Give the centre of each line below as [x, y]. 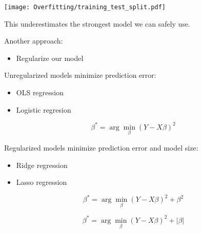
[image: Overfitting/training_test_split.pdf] [85, 7]
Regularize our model [50, 58]
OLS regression [40, 92]
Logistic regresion [44, 109]
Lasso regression [42, 182]
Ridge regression [42, 165]
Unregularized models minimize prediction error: [80, 75]
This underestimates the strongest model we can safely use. [97, 23]
